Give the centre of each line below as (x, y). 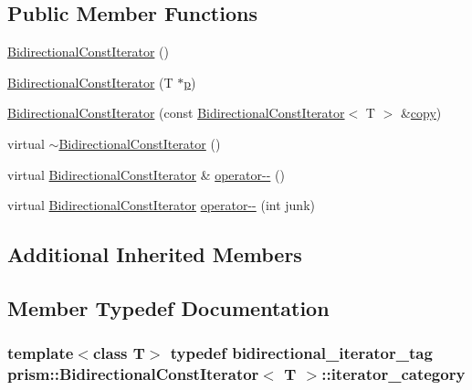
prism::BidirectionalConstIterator (133, 374)
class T (119, 353)
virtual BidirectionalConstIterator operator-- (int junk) (161, 205)
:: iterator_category (393, 374)
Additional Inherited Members (155, 254)
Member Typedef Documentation (168, 307)
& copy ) (421, 113)
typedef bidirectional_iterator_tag (301, 353)
